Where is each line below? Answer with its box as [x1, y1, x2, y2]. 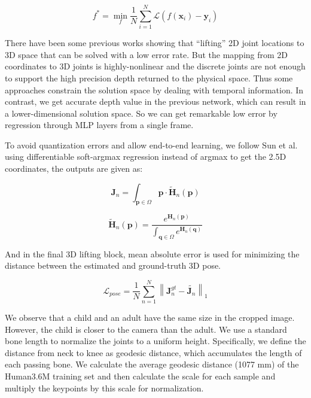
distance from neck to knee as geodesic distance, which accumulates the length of [5, 346, 302, 358]
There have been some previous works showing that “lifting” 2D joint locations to [5, 37, 304, 49]
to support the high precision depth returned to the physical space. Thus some [5, 71, 293, 84]
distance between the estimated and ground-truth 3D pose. [5, 259, 221, 272]
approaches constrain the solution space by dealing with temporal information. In [5, 83, 304, 96]
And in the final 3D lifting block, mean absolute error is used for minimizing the [5, 247, 300, 260]
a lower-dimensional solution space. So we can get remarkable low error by [5, 107, 278, 119]
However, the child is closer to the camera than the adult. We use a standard [5, 323, 287, 335]
